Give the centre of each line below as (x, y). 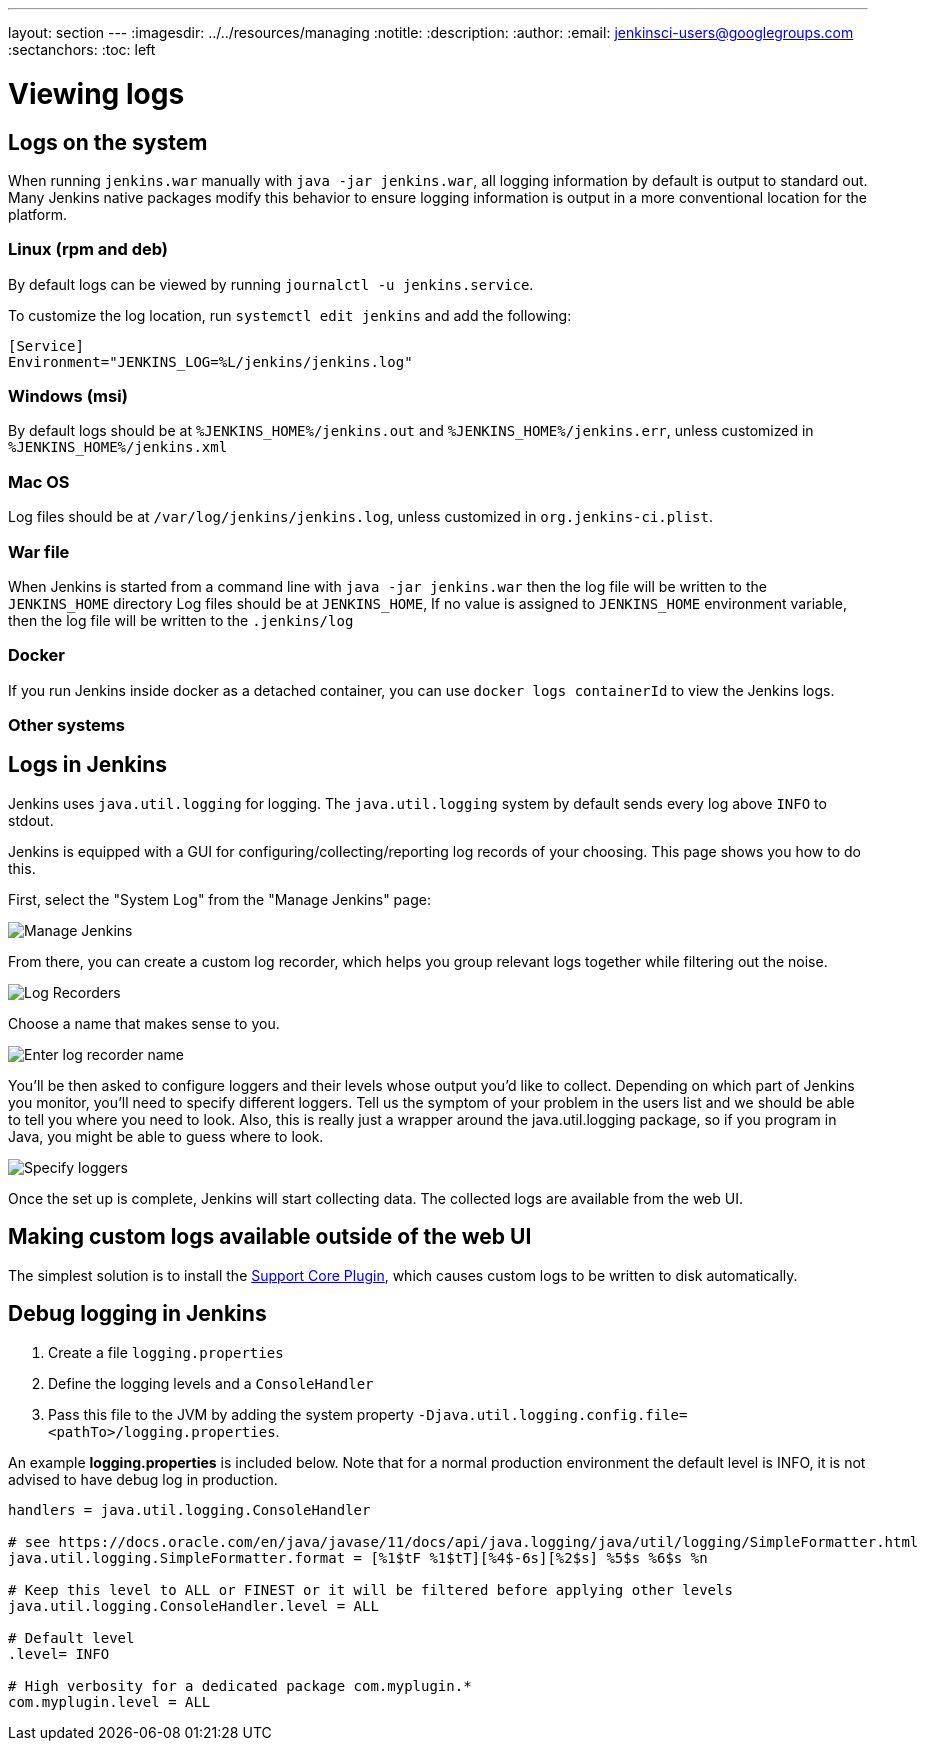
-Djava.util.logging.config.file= (552, 1414)
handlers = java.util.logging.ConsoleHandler (189, 1509)
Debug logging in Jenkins (137, 1314)
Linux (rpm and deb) (88, 249)
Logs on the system (108, 142)
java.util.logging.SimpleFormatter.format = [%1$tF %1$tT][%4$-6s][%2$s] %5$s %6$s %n (358, 1557)
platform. (38, 214)
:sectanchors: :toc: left (82, 49)
